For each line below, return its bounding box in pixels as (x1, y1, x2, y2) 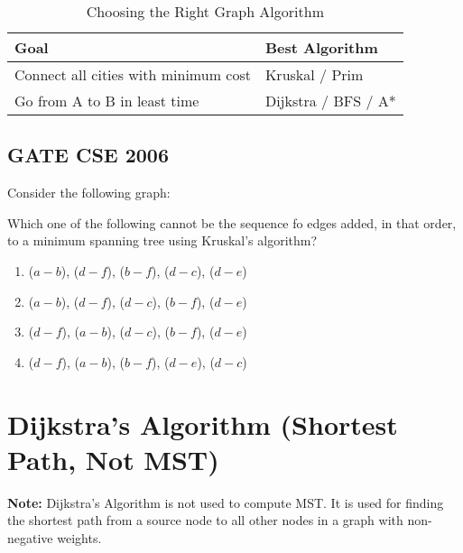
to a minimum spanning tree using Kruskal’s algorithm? (7, 231, 318, 250)
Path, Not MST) (7, 440, 219, 477)
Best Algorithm (264, 37, 378, 58)
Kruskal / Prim (264, 64, 364, 85)
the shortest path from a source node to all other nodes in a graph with (7, 511, 403, 530)
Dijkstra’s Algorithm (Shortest (7, 405, 398, 442)
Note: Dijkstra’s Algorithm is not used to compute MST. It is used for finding (7, 493, 444, 512)
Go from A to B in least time (14, 90, 199, 111)
